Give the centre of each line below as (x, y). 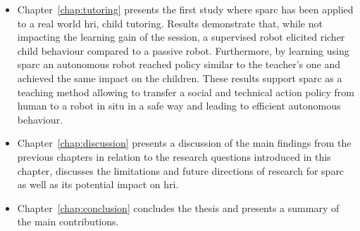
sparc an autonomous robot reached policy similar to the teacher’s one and (179, 64)
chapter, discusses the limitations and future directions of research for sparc (181, 170)
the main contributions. (68, 222)
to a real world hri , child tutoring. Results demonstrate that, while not (170, 23)
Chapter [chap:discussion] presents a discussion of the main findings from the (184, 143)
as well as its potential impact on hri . (98, 184)
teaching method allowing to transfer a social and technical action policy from (186, 92)
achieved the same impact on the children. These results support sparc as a (180, 78)
